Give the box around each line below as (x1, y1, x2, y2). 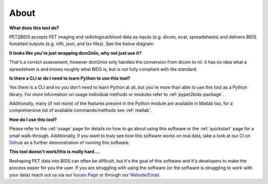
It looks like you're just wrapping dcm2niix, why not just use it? (9, 50, 142, 56)
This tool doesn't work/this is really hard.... (9, 149, 100, 155)
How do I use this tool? (9, 116, 57, 122)
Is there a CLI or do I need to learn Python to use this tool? (9, 75, 131, 81)
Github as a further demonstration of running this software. (9, 140, 130, 146)
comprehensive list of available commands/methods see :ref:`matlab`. (9, 107, 152, 113)
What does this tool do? (9, 25, 60, 31)
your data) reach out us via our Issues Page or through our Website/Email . (9, 172, 161, 178)
